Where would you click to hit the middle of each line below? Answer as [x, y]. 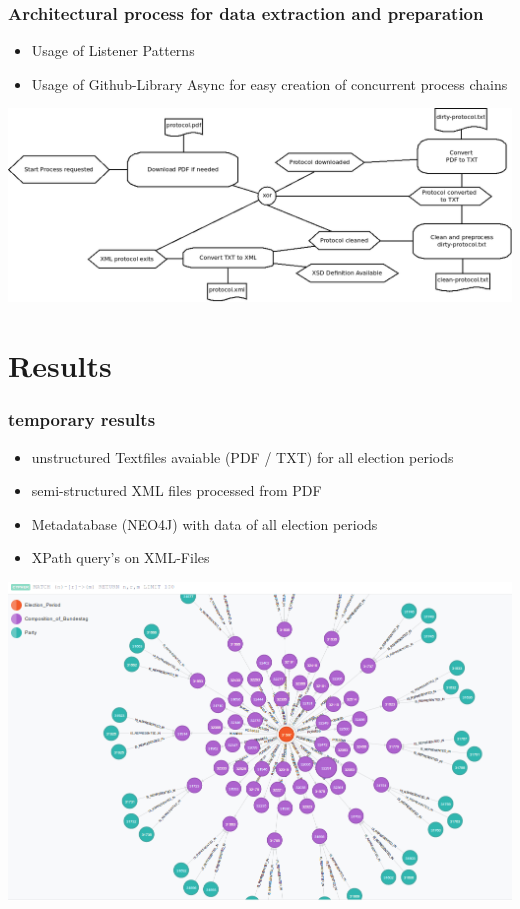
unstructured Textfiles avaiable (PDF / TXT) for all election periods [242, 456]
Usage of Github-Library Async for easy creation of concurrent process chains [269, 83]
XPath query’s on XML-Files [120, 557]
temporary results [82, 419]
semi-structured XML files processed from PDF [176, 490]
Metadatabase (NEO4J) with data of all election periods [204, 523]
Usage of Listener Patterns [113, 50]
